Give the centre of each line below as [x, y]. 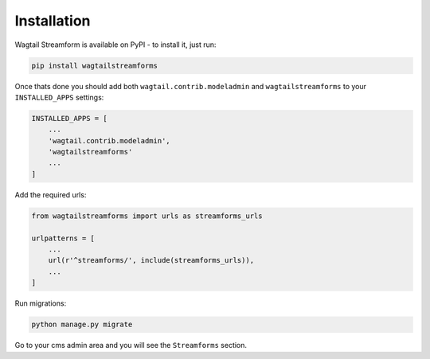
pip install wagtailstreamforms [95, 65]
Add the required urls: [51, 194]
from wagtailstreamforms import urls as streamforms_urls [147, 216]
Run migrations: [41, 303]
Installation [53, 21]
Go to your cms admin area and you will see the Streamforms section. [131, 345]
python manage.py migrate [82, 325]
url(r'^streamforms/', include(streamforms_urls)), [151, 260]
